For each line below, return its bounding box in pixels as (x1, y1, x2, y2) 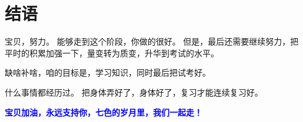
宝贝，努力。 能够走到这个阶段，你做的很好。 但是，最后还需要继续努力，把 (5, 35, 299, 48)
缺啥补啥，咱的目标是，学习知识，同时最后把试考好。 (5, 66, 211, 79)
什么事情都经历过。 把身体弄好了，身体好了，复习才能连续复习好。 (5, 86, 263, 98)
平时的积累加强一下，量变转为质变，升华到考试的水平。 (5, 46, 219, 59)
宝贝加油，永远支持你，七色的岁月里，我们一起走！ (5, 106, 202, 118)
